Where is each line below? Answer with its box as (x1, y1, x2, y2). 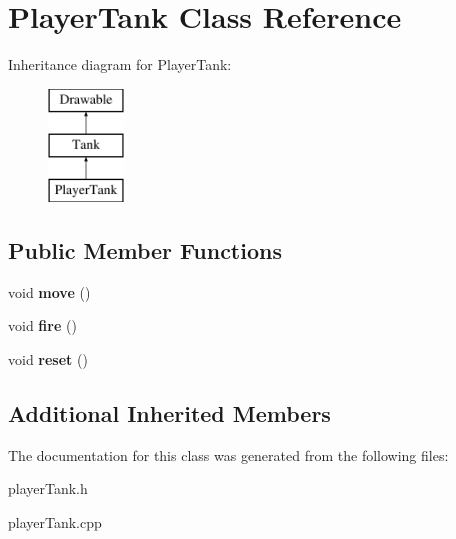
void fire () (8, 315, 77, 336)
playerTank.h (8, 478, 88, 499)
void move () (8, 281, 91, 302)
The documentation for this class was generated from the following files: (8, 444, 449, 465)
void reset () (8, 349, 88, 370)
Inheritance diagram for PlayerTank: (8, 54, 232, 75)
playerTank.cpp (8, 512, 102, 533)
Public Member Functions (8, 235, 282, 266)
